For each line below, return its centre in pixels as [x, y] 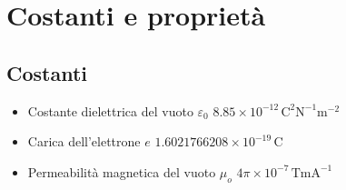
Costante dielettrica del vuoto [110, 110]
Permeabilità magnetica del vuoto [122, 171]
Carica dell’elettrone [84, 141]
